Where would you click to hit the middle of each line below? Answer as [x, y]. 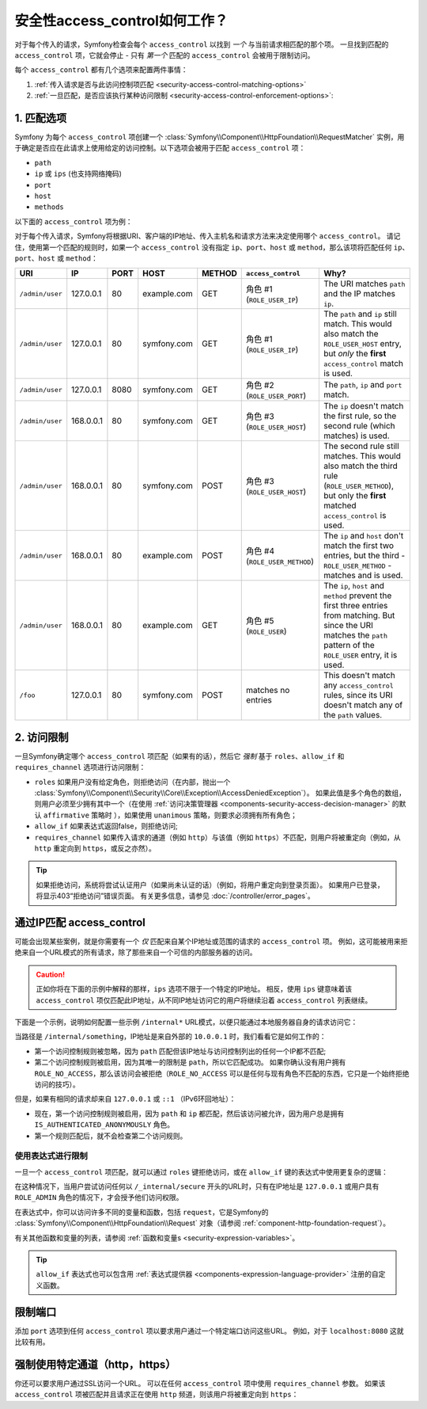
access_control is [355, 516]
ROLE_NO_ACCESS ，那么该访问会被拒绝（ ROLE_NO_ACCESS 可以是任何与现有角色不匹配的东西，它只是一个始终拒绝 [222, 1073]
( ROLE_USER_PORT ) [276, 396]
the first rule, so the [360, 416]
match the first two [359, 546]
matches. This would [362, 456]
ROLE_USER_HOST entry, [363, 344]
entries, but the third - [364, 556]
